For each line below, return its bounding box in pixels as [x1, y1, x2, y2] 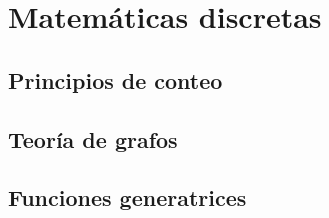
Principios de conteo [8, 64, 223, 95]
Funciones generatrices [8, 182, 247, 213]
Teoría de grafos [8, 123, 178, 154]
